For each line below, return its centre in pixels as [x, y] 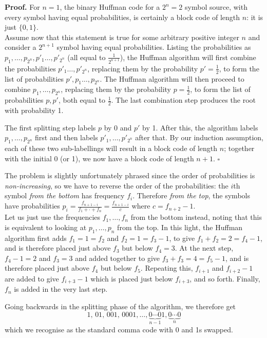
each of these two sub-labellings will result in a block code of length [111, 148]
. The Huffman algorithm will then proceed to [172, 78]
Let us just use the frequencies [53, 217]
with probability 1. [34, 110]
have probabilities [32, 206]
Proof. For [22, 7]
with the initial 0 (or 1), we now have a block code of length [99, 158]
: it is [255, 17]
